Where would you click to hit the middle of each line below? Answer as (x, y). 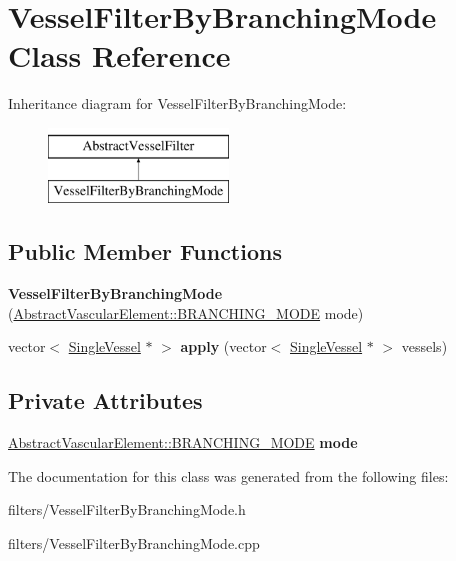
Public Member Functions (145, 251)
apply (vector (223, 346)
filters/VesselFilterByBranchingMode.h (127, 509)
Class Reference (119, 55)
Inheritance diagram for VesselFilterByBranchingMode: (177, 103)
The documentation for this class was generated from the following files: (228, 475)
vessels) (424, 346)
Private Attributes (105, 400)
